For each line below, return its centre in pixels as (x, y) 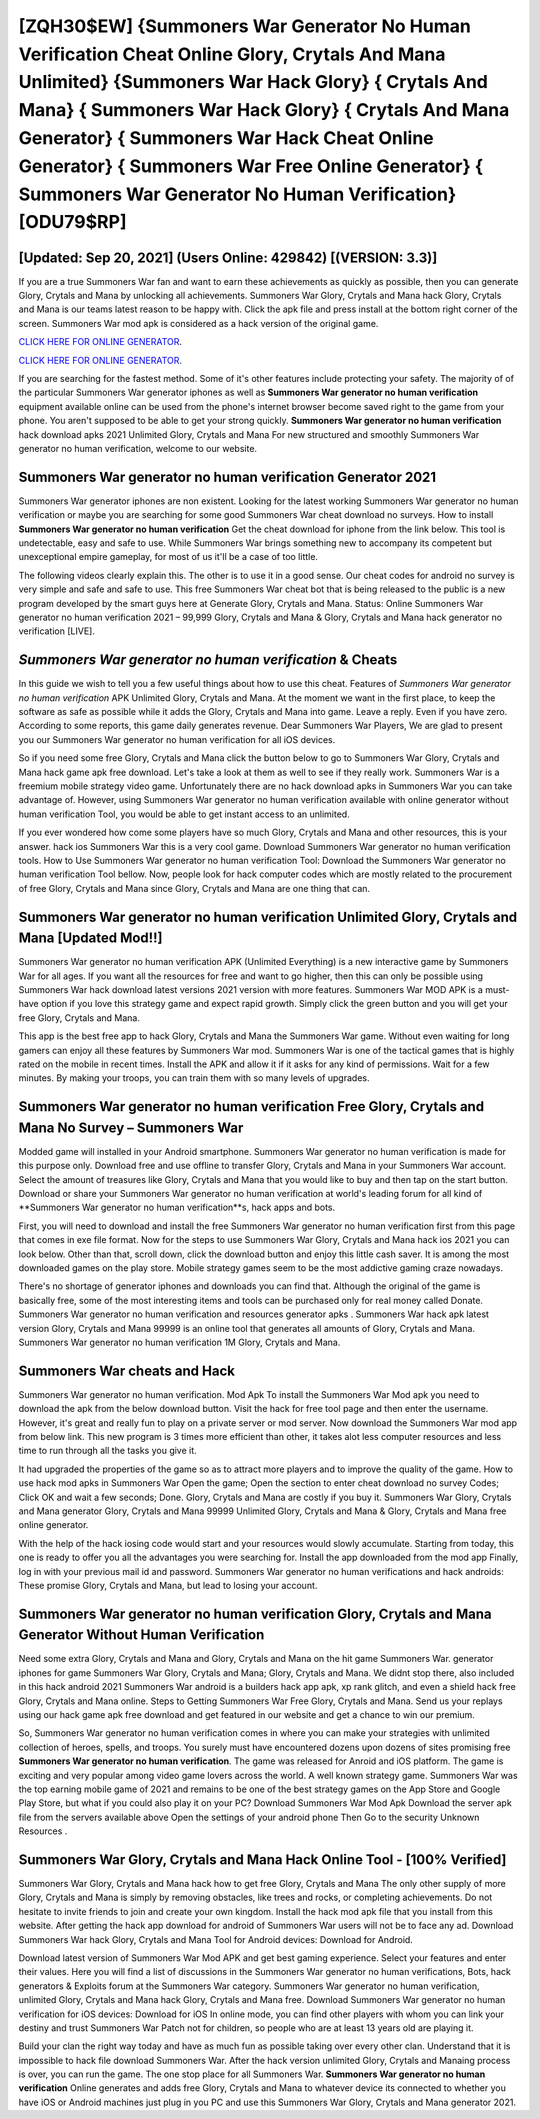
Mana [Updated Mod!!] (90, 938)
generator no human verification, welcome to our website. (138, 448)
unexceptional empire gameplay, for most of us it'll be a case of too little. (168, 557)
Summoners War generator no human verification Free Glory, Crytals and (251, 1106)
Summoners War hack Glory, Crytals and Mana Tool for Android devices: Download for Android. (216, 1939)
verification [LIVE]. (56, 631)
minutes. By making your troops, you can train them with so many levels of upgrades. (194, 1078)
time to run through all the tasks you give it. (107, 1451)
